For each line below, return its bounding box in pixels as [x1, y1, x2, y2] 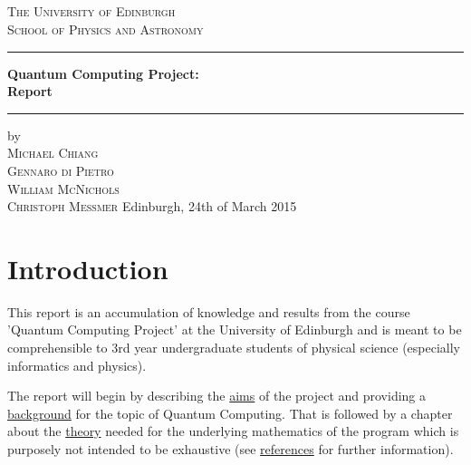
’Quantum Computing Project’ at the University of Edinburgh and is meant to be [7, 320, 462, 339]
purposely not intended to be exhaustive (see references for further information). [7, 440, 454, 458]
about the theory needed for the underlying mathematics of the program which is [7, 421, 459, 441]
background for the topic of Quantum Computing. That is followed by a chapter [7, 403, 453, 422]
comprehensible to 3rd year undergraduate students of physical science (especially [7, 338, 460, 357]
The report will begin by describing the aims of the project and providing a [7, 386, 427, 405]
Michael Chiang [7, 143, 99, 162]
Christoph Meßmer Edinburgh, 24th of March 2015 [7, 197, 297, 216]
